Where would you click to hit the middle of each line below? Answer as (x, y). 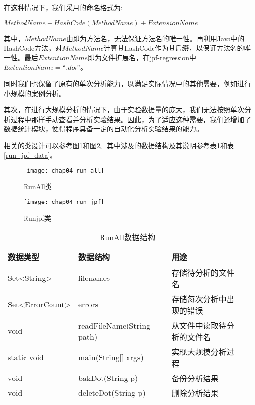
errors (88, 304)
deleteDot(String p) (112, 393)
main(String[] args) (111, 357)
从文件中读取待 (199, 325)
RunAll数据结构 (127, 237)
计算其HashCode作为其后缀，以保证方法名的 (174, 48)
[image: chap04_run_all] (64, 171)
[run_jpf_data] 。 (30, 155)
